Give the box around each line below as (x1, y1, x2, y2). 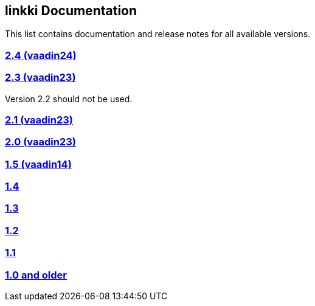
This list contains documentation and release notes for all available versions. (5, 29, 311, 40)
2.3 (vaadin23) (5, 71, 76, 84)
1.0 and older (5, 268, 67, 281)
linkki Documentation (5, 3, 137, 18)
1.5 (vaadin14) (5, 158, 72, 170)
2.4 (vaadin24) (5, 49, 77, 61)
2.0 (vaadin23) (5, 136, 76, 148)
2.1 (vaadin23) (5, 113, 73, 126)
